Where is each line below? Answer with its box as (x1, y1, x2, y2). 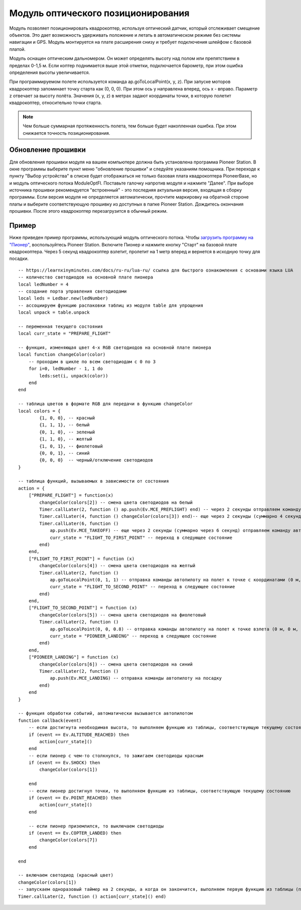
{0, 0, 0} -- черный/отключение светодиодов (39, 458, 153, 463)
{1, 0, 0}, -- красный (39, 415, 95, 421)
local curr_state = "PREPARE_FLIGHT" (18, 331, 111, 336)
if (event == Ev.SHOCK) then (28, 760, 100, 766)
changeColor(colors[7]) (39, 837, 98, 843)
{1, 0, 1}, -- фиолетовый (39, 443, 103, 449)
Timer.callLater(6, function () (39, 520, 119, 526)
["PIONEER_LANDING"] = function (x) (28, 654, 119, 660)
